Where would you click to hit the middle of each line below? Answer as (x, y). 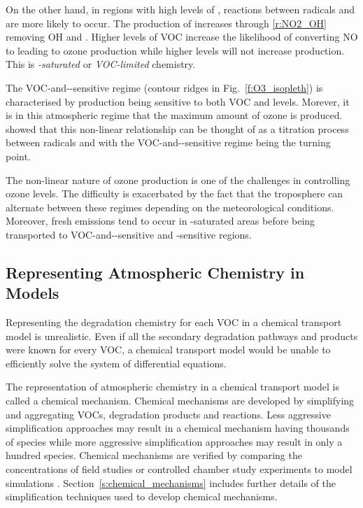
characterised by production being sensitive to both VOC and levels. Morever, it (178, 101)
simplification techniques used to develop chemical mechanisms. (142, 496)
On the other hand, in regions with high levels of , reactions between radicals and (180, 9)
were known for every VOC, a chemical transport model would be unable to (168, 350)
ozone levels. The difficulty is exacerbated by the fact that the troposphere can (175, 193)
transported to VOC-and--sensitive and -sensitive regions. (129, 234)
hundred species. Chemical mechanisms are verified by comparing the (154, 455)
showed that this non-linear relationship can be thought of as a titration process (177, 128)
